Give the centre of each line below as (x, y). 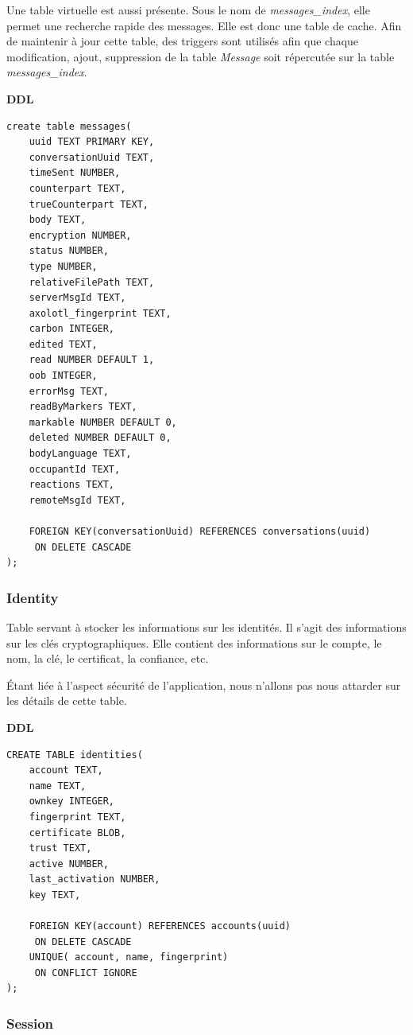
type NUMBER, (63, 266)
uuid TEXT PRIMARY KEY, (92, 142)
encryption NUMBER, (80, 235)
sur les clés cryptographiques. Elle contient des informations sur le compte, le (194, 642)
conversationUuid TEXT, (92, 157)
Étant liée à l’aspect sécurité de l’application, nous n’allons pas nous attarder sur (204, 685)
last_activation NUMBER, (95, 879)
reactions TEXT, (72, 485)
